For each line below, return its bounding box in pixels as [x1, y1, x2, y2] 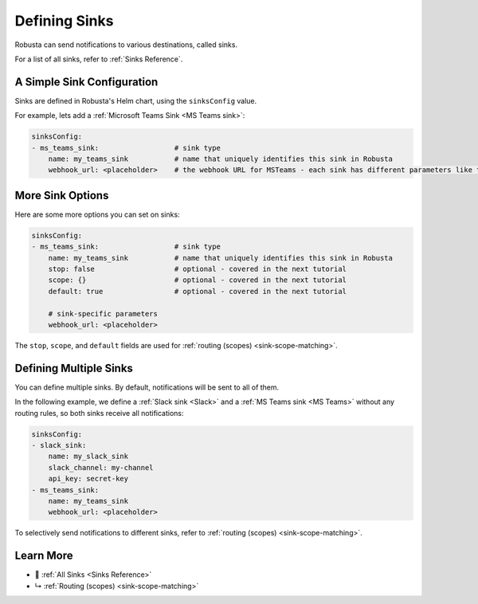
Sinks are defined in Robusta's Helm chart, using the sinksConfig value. [14, 96, 257, 105]
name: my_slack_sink [48, 452, 129, 461]
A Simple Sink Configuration [14, 75, 159, 88]
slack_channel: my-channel [48, 463, 155, 472]
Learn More [14, 549, 73, 563]
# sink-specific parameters [48, 309, 159, 318]
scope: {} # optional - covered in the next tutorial [48, 276, 347, 284]
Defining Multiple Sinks [14, 361, 133, 375]
